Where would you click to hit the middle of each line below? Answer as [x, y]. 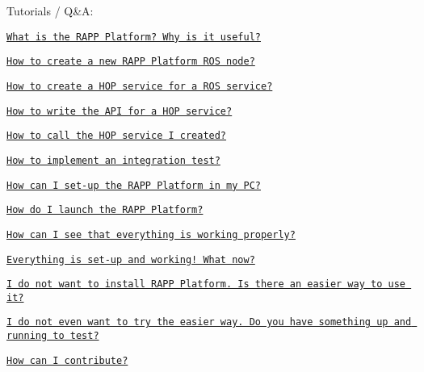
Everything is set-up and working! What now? [131, 259]
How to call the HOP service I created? [117, 136]
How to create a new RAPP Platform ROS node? [131, 62]
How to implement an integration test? [113, 160]
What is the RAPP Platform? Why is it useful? [134, 37]
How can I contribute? [67, 360]
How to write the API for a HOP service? [120, 111]
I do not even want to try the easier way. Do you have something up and [209, 322]
